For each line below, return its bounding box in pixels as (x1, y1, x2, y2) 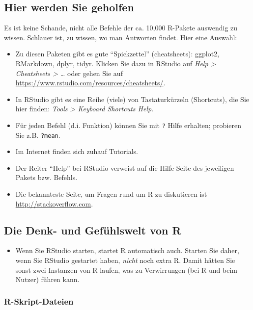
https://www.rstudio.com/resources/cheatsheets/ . (15, 77, 166, 88)
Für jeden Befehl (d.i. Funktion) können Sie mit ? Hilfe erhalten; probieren (15, 120, 241, 130)
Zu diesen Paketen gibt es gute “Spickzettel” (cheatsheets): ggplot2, (15, 49, 220, 59)
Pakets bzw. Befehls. (15, 172, 78, 182)
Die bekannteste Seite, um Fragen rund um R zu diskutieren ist (15, 189, 207, 199)
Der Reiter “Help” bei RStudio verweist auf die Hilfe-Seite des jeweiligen (15, 162, 234, 173)
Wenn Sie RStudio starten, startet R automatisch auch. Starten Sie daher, (15, 245, 239, 256)
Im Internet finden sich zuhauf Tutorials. (15, 146, 138, 156)
